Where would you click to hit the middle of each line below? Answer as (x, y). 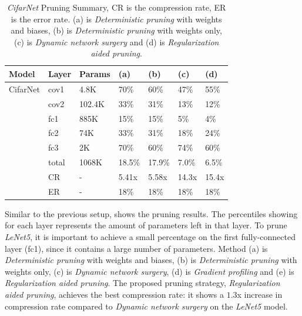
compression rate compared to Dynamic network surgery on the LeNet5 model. (146, 306)
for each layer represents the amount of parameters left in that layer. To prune (146, 225)
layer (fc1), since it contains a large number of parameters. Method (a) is (136, 248)
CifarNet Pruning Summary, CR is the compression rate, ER (116, 7)
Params (95, 73)
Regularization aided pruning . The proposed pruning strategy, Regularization (142, 283)
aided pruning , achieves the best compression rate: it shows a (114, 294)
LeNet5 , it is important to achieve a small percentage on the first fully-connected (150, 237)
